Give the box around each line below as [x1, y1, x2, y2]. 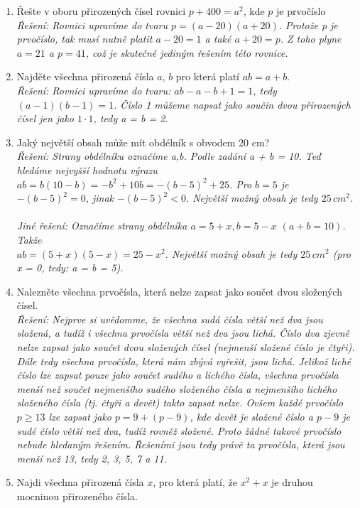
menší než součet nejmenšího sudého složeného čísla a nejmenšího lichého [16, 381, 337, 396]
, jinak [85, 190, 114, 205]
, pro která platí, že [153, 475, 237, 490]
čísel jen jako [16, 111, 74, 126]
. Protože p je [278, 17, 338, 32]
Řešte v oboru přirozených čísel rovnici [16, 4, 186, 18]
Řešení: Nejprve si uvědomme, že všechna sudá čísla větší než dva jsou [16, 311, 323, 326]
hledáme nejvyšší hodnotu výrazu [16, 162, 158, 177]
